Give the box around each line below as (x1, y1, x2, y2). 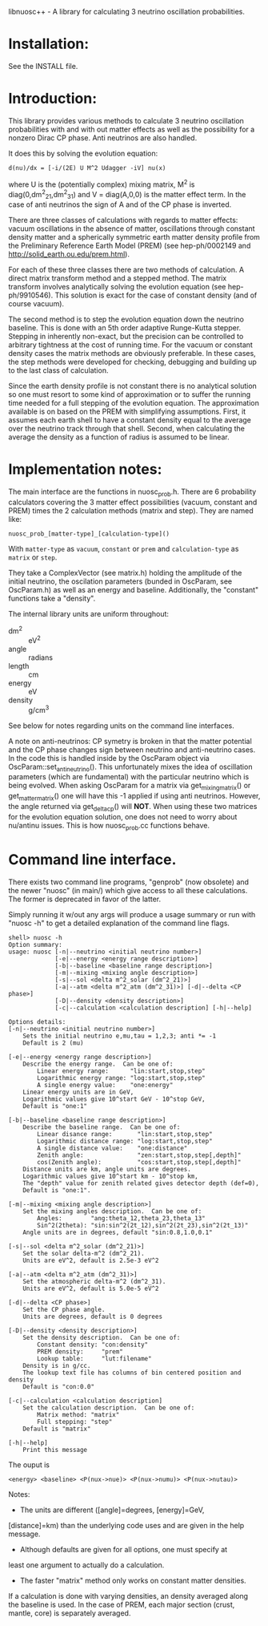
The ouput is (8, 1459, 50, 1470)
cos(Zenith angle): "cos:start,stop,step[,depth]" (37, 1158, 242, 1166)
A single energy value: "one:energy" (37, 1081, 174, 1089)
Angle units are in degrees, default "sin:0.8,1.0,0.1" (22, 1228, 214, 1236)
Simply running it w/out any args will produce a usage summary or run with (8, 909, 256, 919)
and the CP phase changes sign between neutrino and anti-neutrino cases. (8, 745, 256, 754)
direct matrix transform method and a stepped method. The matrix (8, 273, 227, 283)
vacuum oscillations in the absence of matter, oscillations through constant (8, 224, 255, 233)
